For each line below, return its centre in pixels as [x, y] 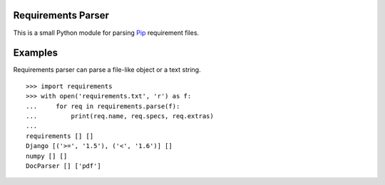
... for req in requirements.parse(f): [103, 106]
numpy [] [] [47, 156]
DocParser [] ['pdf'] [63, 166]
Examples [36, 53]
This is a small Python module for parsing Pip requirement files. [106, 33]
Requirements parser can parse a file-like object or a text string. [107, 70]
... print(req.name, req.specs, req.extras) [120, 116]
